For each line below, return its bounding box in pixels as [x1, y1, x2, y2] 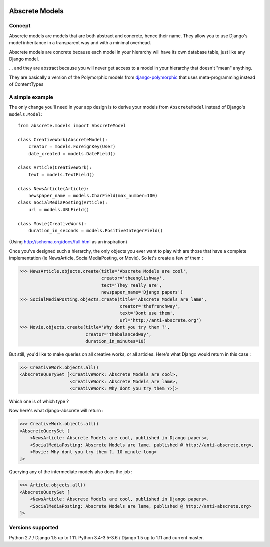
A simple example [9, 93, 53, 100]
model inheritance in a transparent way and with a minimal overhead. [9, 40, 152, 46]
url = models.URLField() [28, 207, 89, 212]
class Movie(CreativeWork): [18, 221, 87, 226]
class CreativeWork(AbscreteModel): [18, 137, 108, 142]
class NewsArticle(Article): [18, 186, 89, 191]
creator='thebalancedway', [85, 331, 152, 337]
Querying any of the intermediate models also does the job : [9, 469, 133, 475]
